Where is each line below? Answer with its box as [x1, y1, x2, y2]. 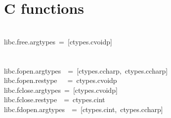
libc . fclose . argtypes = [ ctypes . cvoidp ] [4, 84, 118, 95]
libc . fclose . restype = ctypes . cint [4, 94, 105, 105]
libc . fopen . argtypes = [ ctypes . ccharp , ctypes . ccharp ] [4, 65, 168, 76]
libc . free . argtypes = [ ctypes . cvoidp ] [4, 36, 112, 46]
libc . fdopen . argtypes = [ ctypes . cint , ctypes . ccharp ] [4, 104, 163, 114]
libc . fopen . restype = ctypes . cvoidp [4, 75, 117, 85]
